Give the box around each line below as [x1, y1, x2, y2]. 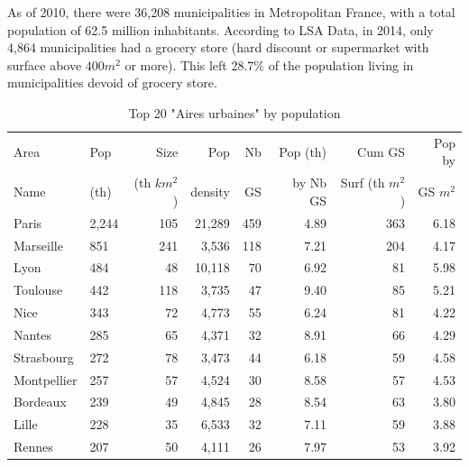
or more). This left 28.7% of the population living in [124, 55, 414, 74]
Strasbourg [14, 347, 74, 366]
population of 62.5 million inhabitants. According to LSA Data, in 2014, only [7, 20, 434, 39]
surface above [7, 55, 82, 74]
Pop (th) [279, 142, 327, 160]
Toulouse [14, 280, 63, 299]
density [190, 182, 230, 201]
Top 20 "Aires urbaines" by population [128, 103, 341, 122]
